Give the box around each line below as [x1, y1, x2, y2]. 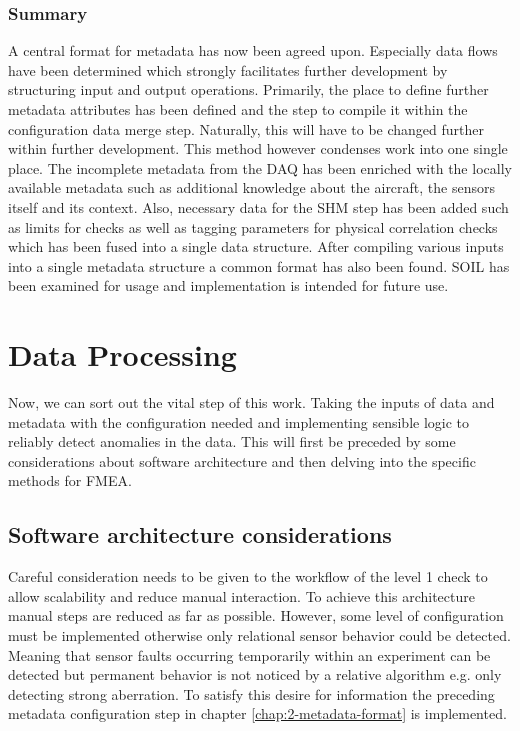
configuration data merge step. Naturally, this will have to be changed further [8, 118, 484, 139]
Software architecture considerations [8, 519, 392, 550]
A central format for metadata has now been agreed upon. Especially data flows [8, 40, 498, 61]
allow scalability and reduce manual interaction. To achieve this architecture [8, 585, 475, 606]
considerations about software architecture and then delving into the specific [8, 450, 476, 471]
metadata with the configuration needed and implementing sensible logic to [8, 411, 470, 432]
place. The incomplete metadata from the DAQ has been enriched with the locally [8, 157, 512, 178]
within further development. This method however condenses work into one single [8, 138, 508, 159]
